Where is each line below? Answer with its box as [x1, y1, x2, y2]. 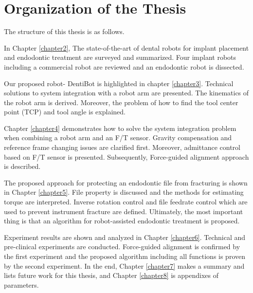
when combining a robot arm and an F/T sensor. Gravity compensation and [4, 132, 232, 143]
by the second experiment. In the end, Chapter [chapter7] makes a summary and [4, 260, 245, 271]
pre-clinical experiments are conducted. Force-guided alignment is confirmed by [4, 241, 240, 252]
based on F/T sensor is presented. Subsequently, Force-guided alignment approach [4, 151, 249, 162]
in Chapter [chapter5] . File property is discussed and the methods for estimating [4, 187, 244, 197]
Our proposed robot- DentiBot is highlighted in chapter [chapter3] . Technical [4, 78, 234, 88]
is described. [4, 161, 41, 171]
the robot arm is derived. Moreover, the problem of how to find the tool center [4, 97, 238, 107]
